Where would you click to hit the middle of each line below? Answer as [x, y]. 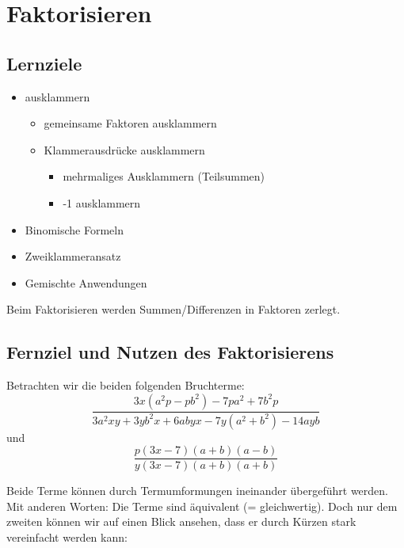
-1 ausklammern [102, 202]
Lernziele [44, 63]
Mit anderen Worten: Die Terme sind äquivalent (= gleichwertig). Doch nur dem [202, 506]
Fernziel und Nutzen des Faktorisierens [170, 352]
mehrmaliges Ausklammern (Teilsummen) [164, 176]
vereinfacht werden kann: [67, 537]
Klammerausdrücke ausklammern [124, 149]
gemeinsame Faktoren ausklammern [130, 123]
